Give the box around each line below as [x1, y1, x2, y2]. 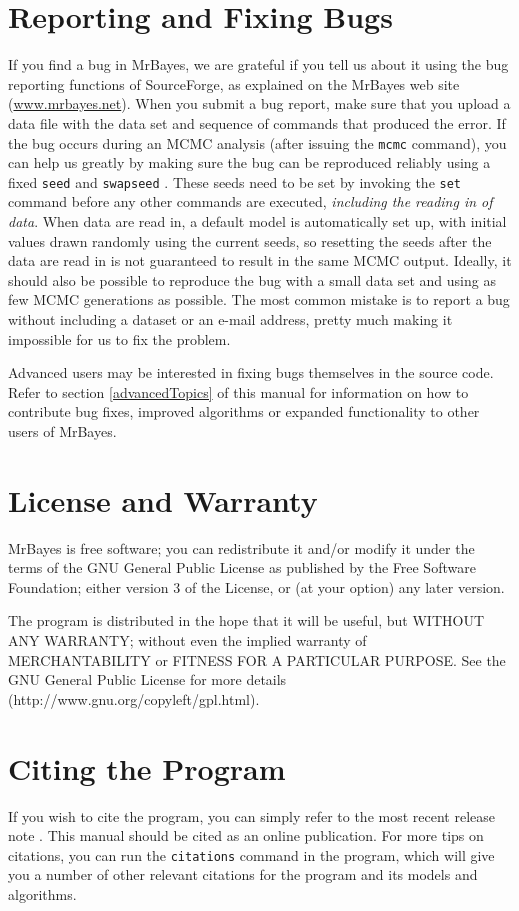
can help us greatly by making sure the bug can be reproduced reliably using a [8, 152, 491, 173]
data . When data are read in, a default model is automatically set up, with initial [8, 211, 507, 231]
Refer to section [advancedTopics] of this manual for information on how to [8, 381, 469, 402]
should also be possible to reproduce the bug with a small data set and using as [8, 269, 496, 290]
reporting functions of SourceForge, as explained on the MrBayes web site [8, 73, 460, 94]
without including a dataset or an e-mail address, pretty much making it [8, 308, 453, 329]
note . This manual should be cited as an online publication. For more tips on [8, 825, 484, 846]
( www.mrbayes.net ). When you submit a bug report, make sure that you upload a [8, 93, 511, 114]
